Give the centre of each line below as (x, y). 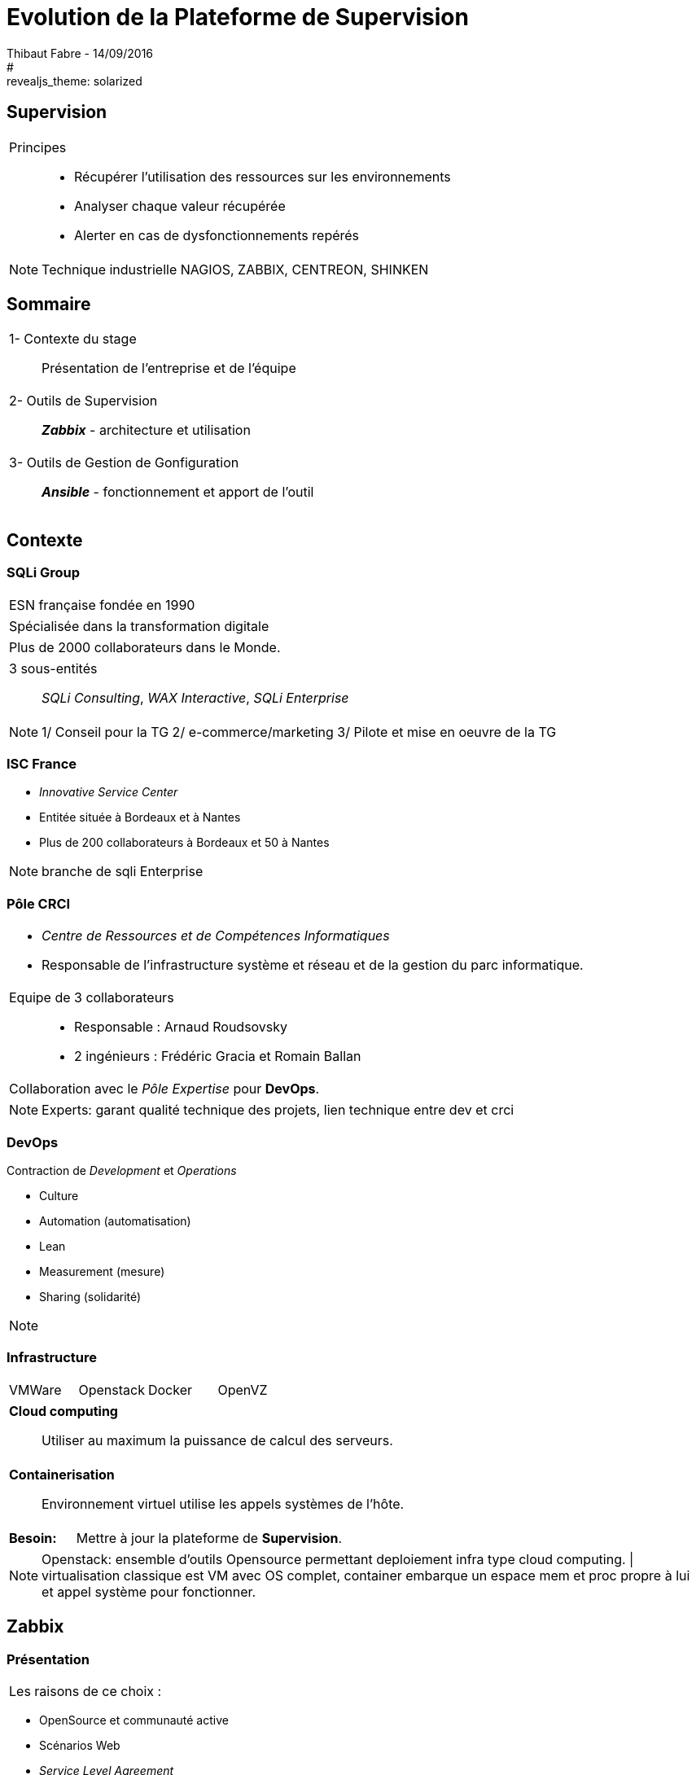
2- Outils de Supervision (83, 401)
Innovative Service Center (109, 792)
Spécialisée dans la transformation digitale (139, 626)
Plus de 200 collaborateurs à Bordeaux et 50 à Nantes (184, 843)
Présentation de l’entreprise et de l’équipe (169, 368)
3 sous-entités (53, 668)
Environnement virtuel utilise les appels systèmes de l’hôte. (223, 1503)
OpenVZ (243, 1389)
